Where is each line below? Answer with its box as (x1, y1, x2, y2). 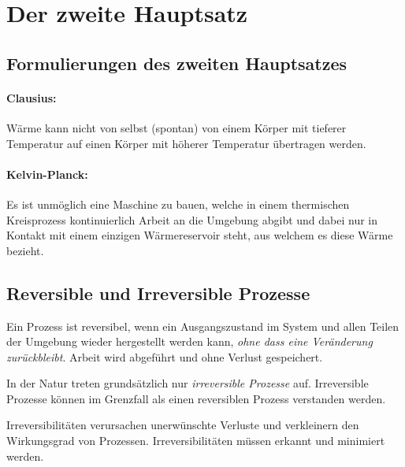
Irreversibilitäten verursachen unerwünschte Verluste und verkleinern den (6, 417, 359, 433)
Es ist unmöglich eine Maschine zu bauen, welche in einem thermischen (6, 195, 350, 212)
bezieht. (6, 242, 44, 258)
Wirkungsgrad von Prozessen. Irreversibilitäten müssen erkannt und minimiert (6, 432, 385, 449)
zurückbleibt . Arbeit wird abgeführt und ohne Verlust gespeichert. (6, 348, 323, 365)
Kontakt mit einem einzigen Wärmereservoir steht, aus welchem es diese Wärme (6, 227, 393, 243)
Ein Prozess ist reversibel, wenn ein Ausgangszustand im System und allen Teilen (6, 317, 399, 334)
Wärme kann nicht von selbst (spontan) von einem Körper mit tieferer (6, 119, 347, 135)
